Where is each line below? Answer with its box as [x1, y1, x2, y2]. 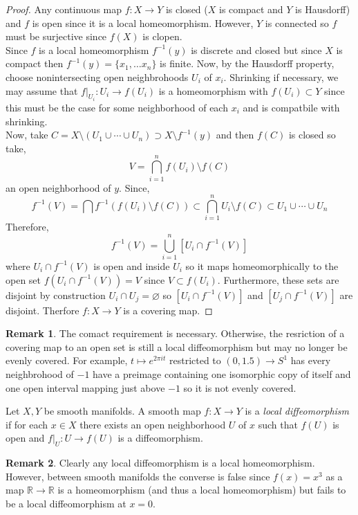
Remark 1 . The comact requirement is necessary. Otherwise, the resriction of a [6, 326, 345, 341]
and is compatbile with [243, 100, 340, 114]
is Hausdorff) [295, 2, 350, 16]
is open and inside [93, 258, 170, 273]
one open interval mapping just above [6, 380, 165, 395]
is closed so [288, 127, 336, 142]
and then [216, 127, 254, 142]
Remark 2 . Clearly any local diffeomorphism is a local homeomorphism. [6, 455, 315, 470]
